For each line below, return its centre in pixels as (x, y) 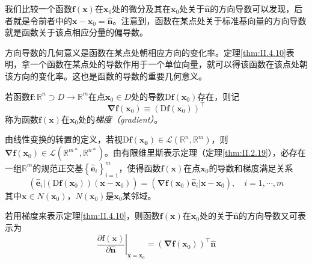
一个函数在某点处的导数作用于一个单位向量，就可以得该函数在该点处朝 (169, 64)
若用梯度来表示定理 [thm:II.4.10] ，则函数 (82, 216)
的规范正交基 (58, 167)
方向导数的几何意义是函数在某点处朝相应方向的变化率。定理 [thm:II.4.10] (145, 52)
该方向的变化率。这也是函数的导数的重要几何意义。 (106, 75)
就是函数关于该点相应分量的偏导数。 (76, 32)
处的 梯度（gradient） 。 (121, 119)
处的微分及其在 (142, 8)
